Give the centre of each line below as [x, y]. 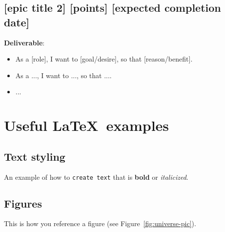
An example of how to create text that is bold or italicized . [96, 177]
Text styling [35, 156]
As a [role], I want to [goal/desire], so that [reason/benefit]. [104, 59]
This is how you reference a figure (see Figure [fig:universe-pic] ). [100, 223]
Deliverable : [24, 42]
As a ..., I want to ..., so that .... [63, 75]
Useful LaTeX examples [87, 125]
